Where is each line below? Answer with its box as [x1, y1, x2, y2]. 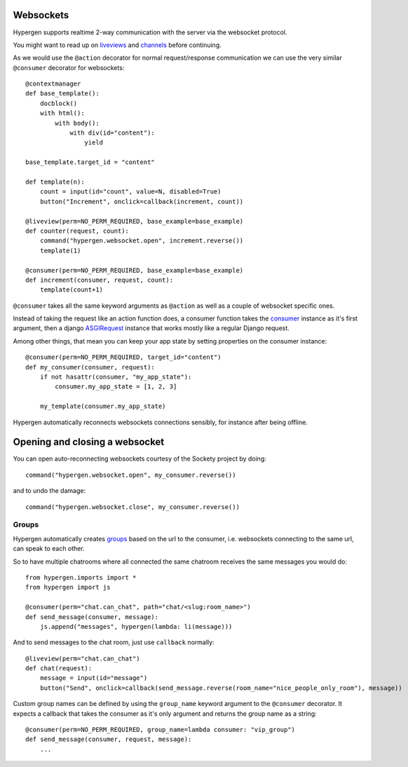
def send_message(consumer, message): [25, 613, 159, 620]
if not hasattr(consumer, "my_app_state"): [39, 373, 192, 381]
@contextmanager [25, 80, 81, 88]
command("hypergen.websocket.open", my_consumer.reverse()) [25, 470, 236, 479]
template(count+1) [39, 286, 104, 294]
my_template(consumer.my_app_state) [39, 402, 166, 410]
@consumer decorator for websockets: [13, 63, 125, 72]
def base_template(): [25, 90, 100, 97]
